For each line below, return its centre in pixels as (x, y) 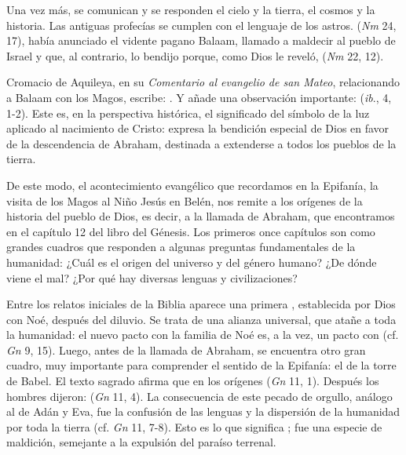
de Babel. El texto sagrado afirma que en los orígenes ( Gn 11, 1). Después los (193, 381)
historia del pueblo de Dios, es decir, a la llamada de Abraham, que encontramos (201, 216)
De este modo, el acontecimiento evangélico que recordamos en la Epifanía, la (192, 185)
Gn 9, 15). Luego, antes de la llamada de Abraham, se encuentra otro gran (186, 349)
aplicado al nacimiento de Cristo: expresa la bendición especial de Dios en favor (198, 128)
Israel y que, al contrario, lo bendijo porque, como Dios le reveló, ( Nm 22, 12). (195, 55)
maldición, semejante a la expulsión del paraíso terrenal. (141, 442)
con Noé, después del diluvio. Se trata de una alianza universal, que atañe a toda (201, 319)
